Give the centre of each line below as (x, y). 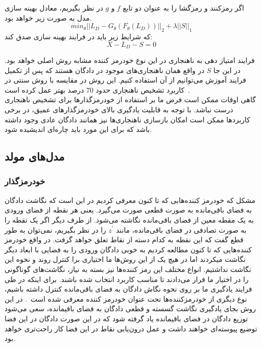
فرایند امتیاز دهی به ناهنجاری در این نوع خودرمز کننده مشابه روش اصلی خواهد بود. (130, 60)
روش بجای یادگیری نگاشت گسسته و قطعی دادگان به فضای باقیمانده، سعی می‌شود (130, 308)
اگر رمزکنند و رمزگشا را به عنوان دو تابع (183, 8)
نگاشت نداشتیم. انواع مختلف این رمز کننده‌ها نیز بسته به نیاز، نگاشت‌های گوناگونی (128, 269)
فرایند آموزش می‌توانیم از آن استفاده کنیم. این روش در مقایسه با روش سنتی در (125, 80)
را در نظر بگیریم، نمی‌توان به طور (55, 229)
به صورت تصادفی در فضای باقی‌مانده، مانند (181, 229)
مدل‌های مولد (35, 156)
